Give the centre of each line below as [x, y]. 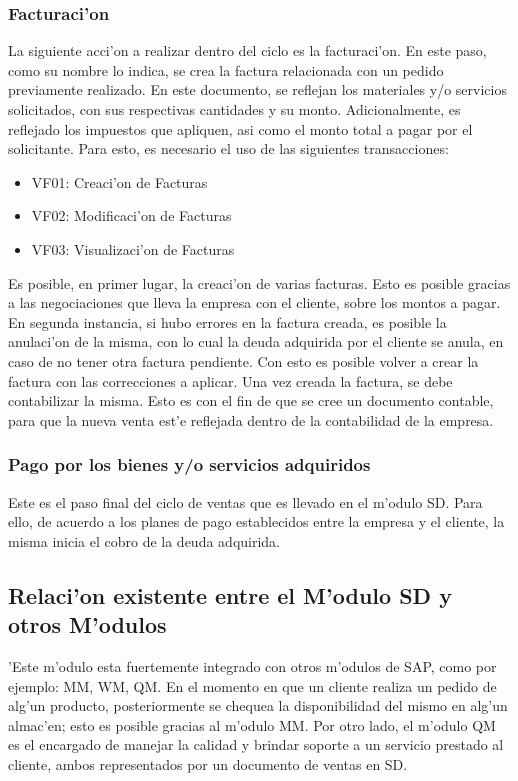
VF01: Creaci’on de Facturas [119, 181]
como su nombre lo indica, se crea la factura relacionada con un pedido [226, 69]
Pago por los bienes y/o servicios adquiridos [189, 464]
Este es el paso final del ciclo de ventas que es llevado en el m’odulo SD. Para [245, 501]
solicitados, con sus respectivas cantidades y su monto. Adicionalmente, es [234, 109]
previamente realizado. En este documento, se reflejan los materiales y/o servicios [257, 89]
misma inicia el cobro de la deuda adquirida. [144, 540]
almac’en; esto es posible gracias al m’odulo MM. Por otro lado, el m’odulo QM [252, 724]
